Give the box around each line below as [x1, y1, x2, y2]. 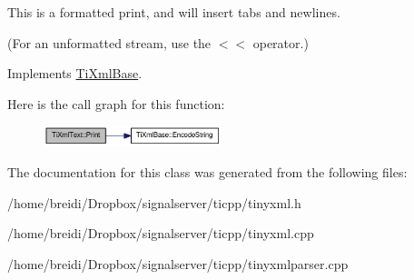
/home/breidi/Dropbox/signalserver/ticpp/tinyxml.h [7, 193, 301, 212]
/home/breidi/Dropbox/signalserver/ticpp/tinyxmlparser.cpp [7, 254, 349, 273]
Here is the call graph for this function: [7, 94, 225, 113]
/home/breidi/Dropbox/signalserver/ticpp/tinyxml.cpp [7, 224, 314, 243]
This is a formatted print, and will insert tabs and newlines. [7, 3, 340, 21]
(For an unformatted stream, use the [7, 33, 212, 52]
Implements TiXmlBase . [7, 64, 143, 83]
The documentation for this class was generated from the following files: [7, 162, 408, 181]
